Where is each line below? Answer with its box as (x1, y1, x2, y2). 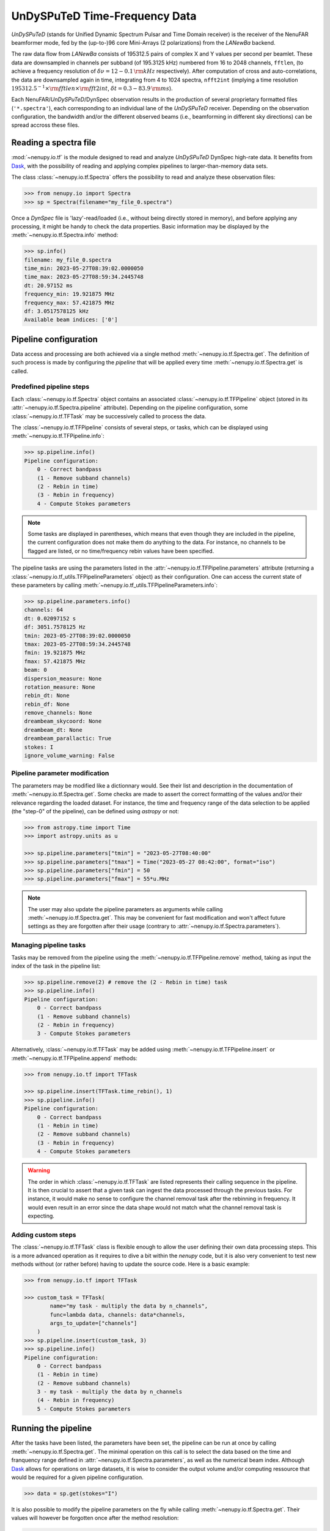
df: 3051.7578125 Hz (24, 623, 86, 631)
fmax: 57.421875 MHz (24, 658, 86, 664)
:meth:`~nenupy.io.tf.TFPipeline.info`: (11, 432, 105, 440)
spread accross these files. (11, 121, 79, 129)
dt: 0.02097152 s (24, 615, 76, 622)
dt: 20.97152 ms (24, 282, 73, 289)
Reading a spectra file (11, 138, 97, 148)
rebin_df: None (24, 701, 70, 707)
